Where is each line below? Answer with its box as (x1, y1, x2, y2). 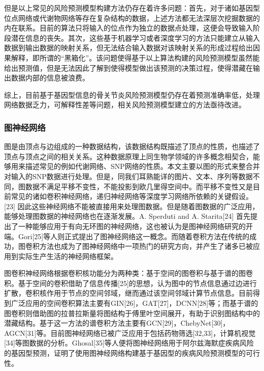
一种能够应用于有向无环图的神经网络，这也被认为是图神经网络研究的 (18, 220, 246, 231)
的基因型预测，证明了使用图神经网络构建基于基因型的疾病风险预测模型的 (4, 348, 246, 358)
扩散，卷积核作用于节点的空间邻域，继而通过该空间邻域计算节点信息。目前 (4, 288, 253, 298)
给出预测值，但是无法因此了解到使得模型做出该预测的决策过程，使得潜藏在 (4, 62, 253, 73)
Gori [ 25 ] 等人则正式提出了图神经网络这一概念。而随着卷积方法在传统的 (18, 231, 250, 241)
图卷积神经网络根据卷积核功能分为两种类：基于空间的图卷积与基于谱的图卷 (4, 268, 253, 278)
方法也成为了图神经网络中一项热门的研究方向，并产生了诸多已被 (39, 241, 253, 251)
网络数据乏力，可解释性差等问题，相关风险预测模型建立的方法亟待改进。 (4, 99, 246, 110)
